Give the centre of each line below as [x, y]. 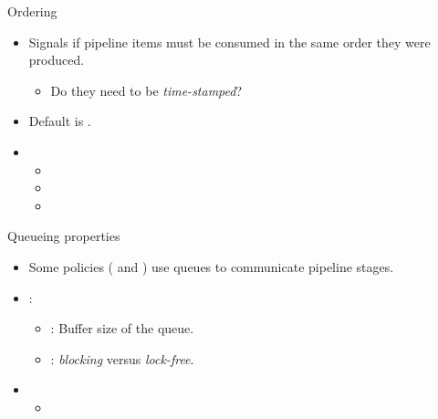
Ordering [32, 11]
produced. [57, 60]
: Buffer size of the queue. [122, 328]
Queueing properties [64, 236]
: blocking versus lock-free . [122, 358]
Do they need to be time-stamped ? [146, 90]
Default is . [60, 121]
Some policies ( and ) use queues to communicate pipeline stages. [211, 266]
